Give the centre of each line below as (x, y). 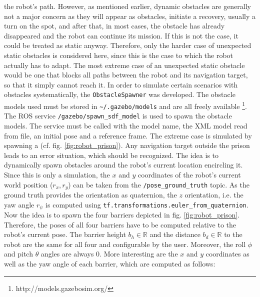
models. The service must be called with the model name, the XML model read (126, 125)
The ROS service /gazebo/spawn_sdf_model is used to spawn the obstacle (118, 116)
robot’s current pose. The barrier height (65, 234)
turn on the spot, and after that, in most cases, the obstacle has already (114, 26)
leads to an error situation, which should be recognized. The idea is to (111, 155)
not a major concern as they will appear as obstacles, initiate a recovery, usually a (130, 16)
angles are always (67, 254)
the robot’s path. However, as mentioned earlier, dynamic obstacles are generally (128, 6)
